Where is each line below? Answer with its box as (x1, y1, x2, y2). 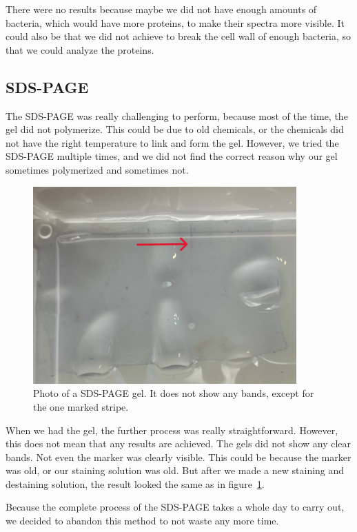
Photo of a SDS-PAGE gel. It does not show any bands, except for (33, 386, 314, 400)
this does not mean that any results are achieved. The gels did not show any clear (6, 436, 351, 451)
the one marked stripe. (33, 399, 129, 413)
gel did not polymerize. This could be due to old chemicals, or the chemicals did (6, 122, 344, 136)
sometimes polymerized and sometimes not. (6, 162, 189, 176)
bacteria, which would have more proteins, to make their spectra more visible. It (6, 15, 345, 30)
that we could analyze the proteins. (6, 42, 154, 57)
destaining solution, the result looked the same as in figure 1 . (6, 476, 265, 491)
